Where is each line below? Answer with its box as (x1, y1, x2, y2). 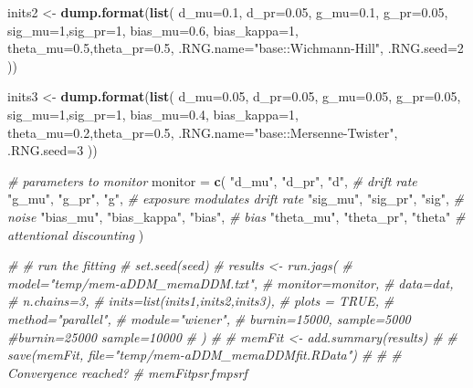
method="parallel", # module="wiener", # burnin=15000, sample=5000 (7, 309, 411, 328)
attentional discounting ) (7, 225, 144, 244)
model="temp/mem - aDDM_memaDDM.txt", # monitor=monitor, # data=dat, (7, 273, 454, 292)
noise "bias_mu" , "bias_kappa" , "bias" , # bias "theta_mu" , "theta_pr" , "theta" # (7, 206, 466, 225)
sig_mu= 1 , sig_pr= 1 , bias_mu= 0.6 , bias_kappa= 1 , (7, 20, 299, 39)
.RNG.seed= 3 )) (7, 141, 98, 160)
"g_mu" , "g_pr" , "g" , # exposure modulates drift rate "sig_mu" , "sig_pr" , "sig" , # (7, 189, 465, 208)
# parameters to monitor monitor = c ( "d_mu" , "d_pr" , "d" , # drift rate (7, 171, 417, 190)
